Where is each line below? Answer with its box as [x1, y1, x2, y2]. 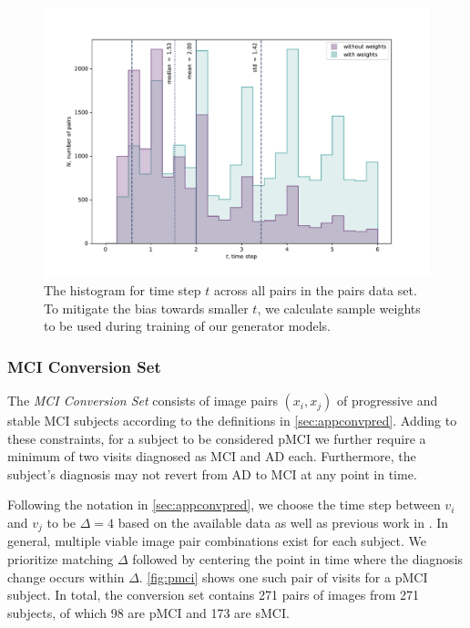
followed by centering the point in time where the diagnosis [132, 550, 464, 569]
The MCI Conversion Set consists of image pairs [7, 391, 278, 410]
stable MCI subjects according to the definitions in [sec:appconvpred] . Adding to [7, 411, 457, 430]
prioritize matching [7, 550, 114, 569]
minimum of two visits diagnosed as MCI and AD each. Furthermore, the [7, 447, 416, 466]
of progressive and [336, 391, 438, 410]
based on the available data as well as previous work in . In [117, 513, 449, 532]
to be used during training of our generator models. [44, 316, 331, 335]
